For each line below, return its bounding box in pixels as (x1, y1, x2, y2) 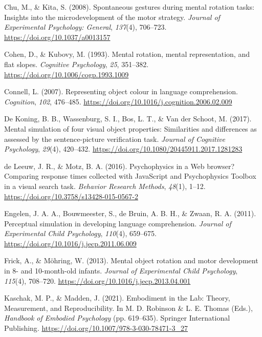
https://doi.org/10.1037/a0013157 (4, 31, 111, 42)
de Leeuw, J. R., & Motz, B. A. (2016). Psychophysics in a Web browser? (4, 160, 235, 171)
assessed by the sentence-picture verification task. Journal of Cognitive (4, 133, 225, 144)
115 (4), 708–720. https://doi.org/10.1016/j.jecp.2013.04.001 (4, 275, 191, 286)
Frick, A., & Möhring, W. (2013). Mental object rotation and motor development (4, 255, 258, 266)
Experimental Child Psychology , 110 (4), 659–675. (4, 228, 157, 239)
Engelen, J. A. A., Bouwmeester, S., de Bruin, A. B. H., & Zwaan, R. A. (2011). (4, 208, 256, 219)
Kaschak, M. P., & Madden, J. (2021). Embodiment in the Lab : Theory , (4, 292, 230, 303)
